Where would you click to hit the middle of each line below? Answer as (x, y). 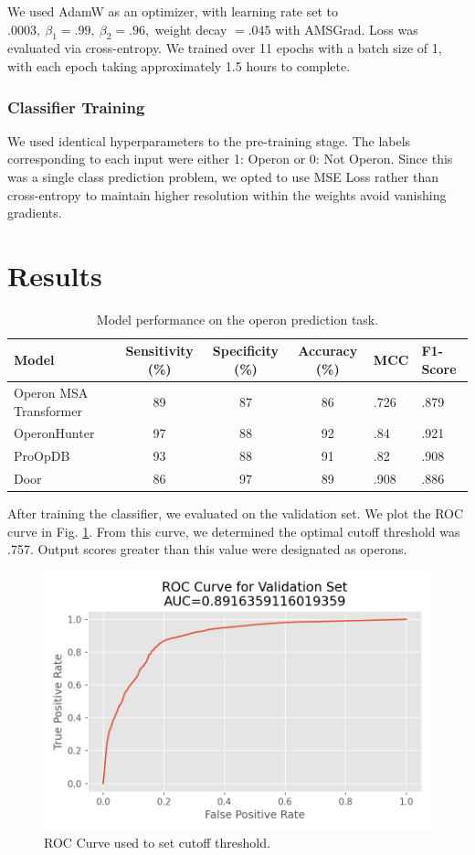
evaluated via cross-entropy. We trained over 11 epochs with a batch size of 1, (225, 48)
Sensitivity (159, 351)
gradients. (35, 213)
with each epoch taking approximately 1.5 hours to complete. (179, 65)
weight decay (191, 29)
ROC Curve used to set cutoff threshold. (157, 843)
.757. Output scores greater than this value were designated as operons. (207, 549)
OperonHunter (54, 433)
